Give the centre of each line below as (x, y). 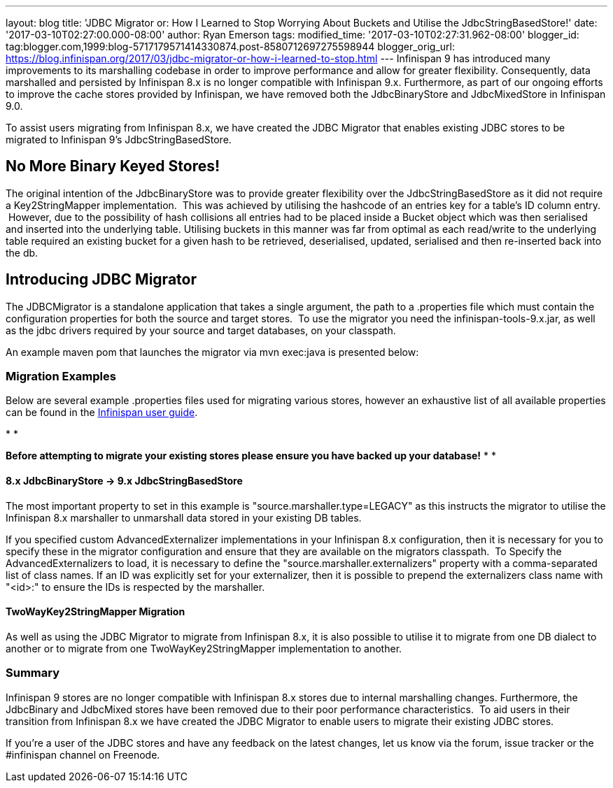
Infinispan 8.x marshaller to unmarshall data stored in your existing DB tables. (184, 517)
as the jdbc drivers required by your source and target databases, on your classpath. (201, 330)
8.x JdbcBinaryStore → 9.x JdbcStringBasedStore (124, 481)
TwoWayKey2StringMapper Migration (96, 612)
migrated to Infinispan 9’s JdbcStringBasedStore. (119, 139)
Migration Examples (61, 377)
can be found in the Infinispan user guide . (102, 413)
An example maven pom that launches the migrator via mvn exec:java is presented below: (212, 352)
